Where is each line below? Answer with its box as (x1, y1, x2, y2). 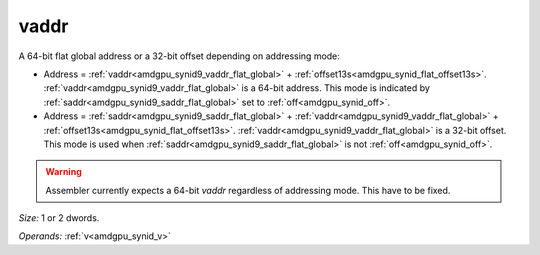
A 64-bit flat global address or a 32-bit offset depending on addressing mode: (18, 50, 340, 62)
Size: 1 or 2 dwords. (18, 212, 100, 224)
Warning (45, 166, 82, 178)
